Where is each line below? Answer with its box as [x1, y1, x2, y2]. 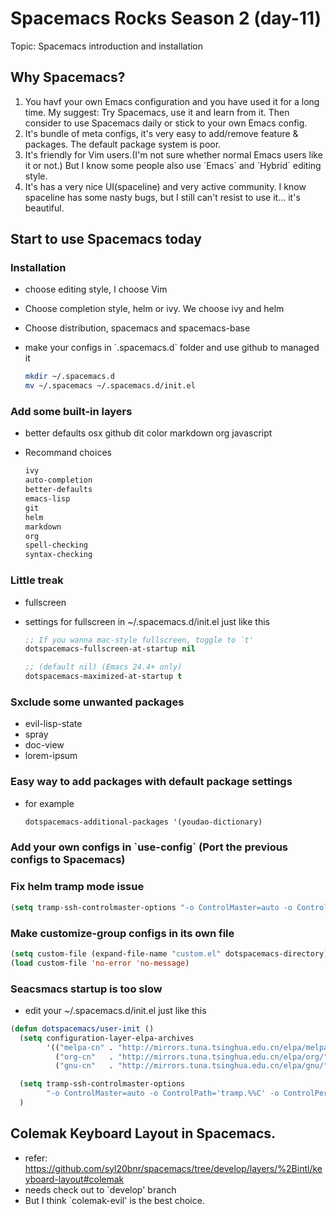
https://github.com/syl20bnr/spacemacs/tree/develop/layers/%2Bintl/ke [24, 1162, 323, 1174]
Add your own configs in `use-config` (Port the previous [10, 840, 289, 854]
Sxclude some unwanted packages [10, 695, 185, 709]
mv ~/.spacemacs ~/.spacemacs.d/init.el [24, 381, 196, 391]
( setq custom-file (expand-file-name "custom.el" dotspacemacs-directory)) [10, 948, 333, 959]
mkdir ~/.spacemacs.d [24, 372, 115, 382]
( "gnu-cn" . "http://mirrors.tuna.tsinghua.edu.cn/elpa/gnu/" [54, 1061, 329, 1071]
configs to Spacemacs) [10, 853, 126, 867]
